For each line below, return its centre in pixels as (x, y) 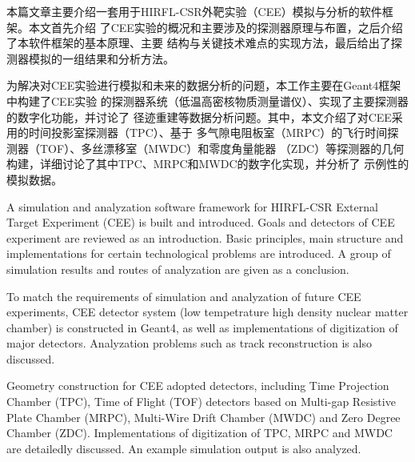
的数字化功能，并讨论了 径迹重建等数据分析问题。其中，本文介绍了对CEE (199, 117)
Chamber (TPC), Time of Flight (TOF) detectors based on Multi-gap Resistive (201, 402)
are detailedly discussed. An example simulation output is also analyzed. (184, 448)
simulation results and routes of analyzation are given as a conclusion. (178, 269)
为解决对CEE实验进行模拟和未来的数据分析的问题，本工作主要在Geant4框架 (204, 85)
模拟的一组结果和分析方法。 (101, 58)
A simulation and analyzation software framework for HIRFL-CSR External (192, 206)
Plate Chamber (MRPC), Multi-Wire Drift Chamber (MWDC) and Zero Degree (204, 417)
